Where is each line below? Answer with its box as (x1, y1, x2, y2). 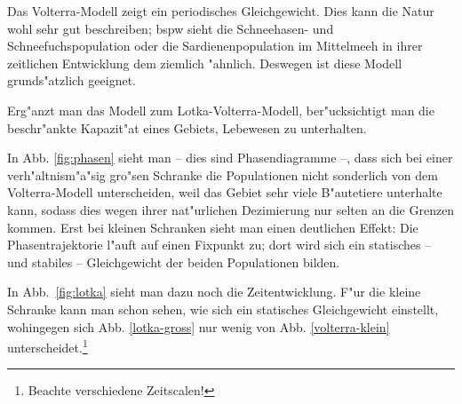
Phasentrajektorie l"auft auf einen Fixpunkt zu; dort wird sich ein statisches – (7, 235, 432, 254)
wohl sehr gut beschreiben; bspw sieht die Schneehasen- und (7, 19, 334, 37)
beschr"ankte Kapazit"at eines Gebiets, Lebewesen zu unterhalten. (7, 118, 367, 137)
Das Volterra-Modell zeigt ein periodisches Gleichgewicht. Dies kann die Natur (7, 2, 434, 20)
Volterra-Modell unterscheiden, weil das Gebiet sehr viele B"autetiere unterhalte (7, 183, 442, 202)
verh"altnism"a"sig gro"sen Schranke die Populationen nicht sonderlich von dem (7, 165, 438, 184)
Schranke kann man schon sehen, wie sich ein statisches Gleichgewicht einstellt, (7, 299, 439, 318)
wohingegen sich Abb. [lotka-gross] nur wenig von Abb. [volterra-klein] (7, 317, 390, 336)
